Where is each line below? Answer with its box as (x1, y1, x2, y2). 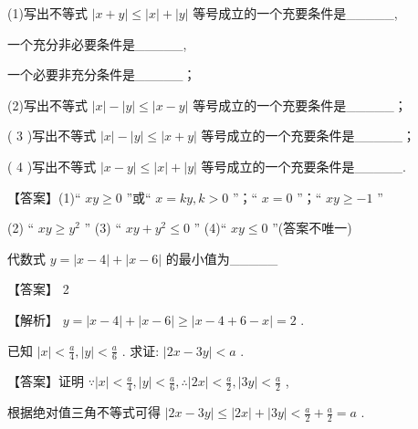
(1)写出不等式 (7, 4, 88, 22)
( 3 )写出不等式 (7, 126, 97, 145)
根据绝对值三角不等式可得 (7, 403, 161, 422)
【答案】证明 (7, 371, 84, 391)
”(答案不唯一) (272, 218, 352, 237)
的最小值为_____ (165, 248, 278, 267)
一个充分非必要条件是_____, (7, 34, 187, 53)
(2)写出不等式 (7, 95, 88, 114)
